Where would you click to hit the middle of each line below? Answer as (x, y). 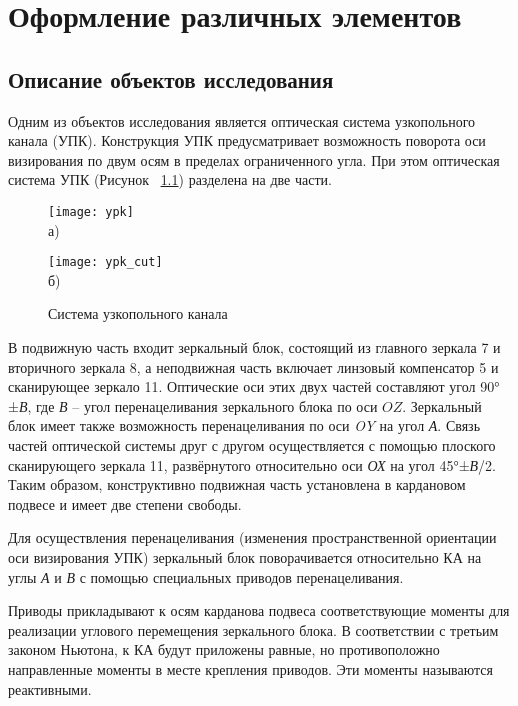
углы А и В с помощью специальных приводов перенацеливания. (206, 576)
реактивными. (50, 688)
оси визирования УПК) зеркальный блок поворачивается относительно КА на (245, 556)
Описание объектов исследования (171, 78)
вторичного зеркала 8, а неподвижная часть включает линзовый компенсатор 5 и (253, 366)
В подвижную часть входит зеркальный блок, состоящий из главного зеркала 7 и (254, 347)
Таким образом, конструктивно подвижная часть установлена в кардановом (237, 484)
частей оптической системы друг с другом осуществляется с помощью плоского (252, 445)
